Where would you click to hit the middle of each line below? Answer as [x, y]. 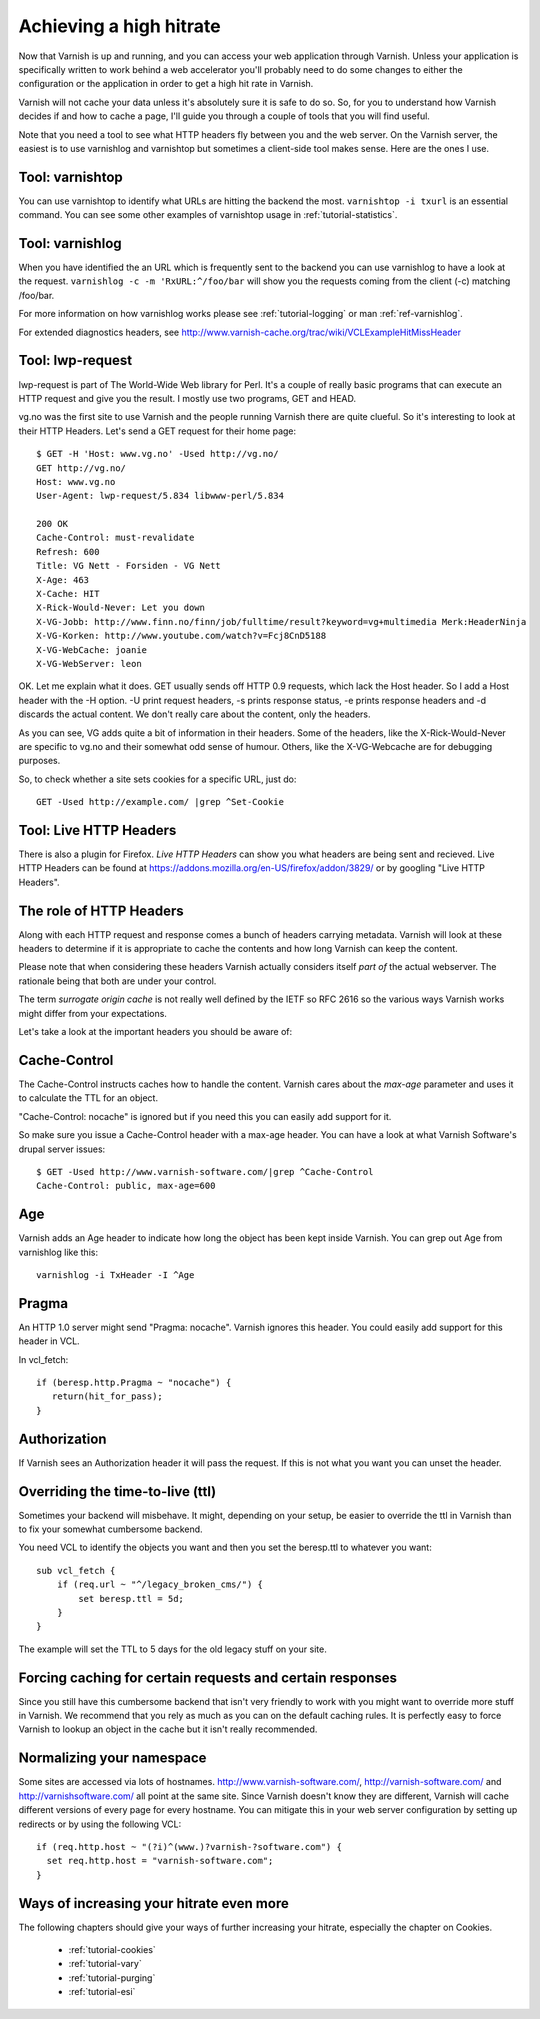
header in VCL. [49, 1341]
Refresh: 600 [68, 551]
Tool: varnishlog [70, 243]
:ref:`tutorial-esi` [102, 1992]
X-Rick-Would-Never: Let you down [120, 608]
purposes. [39, 761]
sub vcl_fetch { [76, 1570]
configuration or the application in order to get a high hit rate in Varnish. [166, 84]
